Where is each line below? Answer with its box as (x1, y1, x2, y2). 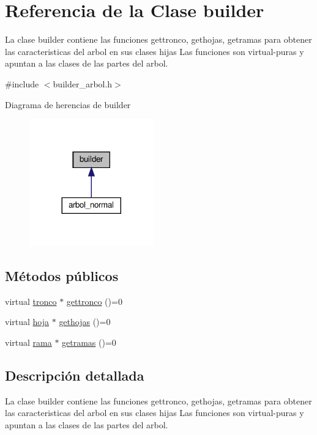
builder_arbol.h (53, 77, 113, 90)
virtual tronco (5, 294, 57, 307)
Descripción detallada (5, 365, 144, 384)
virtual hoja (5, 315, 50, 328)
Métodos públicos (5, 266, 119, 285)
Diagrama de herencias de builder (5, 98, 131, 111)
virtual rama (5, 335, 52, 348)
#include (5, 77, 39, 90)
